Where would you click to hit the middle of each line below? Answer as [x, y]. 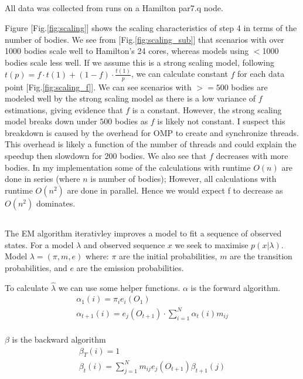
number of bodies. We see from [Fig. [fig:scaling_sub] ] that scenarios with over [144, 39]
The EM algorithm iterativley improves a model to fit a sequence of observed [143, 233]
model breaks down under [51, 121]
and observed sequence [124, 244]
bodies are [249, 87]
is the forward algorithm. [236, 287]
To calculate [27, 287]
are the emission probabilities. [130, 268]
